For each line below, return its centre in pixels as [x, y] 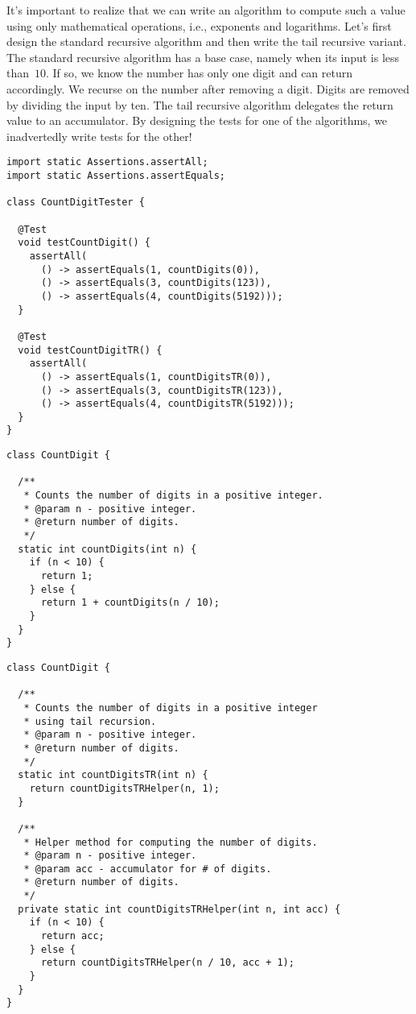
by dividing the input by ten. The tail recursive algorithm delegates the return [200, 104]
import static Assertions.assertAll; [107, 162]
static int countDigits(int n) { [107, 549]
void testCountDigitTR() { [90, 350]
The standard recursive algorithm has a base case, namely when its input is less [203, 57]
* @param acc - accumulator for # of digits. [148, 869]
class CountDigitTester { [76, 203]
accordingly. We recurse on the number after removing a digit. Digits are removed [208, 88]
